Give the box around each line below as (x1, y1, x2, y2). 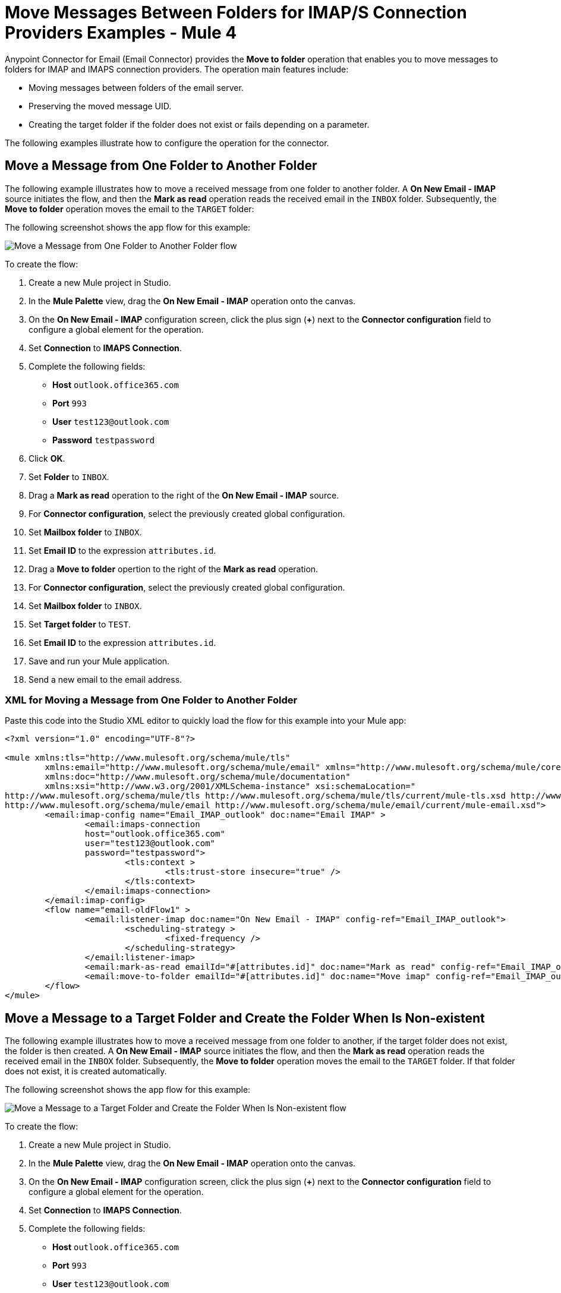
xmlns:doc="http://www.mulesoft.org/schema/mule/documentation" (45, 772, 351, 782)
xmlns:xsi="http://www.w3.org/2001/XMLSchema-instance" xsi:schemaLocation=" (45, 781, 416, 791)
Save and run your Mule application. (29, 655, 170, 666)
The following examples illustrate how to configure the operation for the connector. (5, 137, 329, 148)
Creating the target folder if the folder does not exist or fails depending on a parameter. (29, 119, 370, 130)
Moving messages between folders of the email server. (29, 82, 244, 93)
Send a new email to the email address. (29, 674, 182, 685)
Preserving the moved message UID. (29, 100, 172, 111)
